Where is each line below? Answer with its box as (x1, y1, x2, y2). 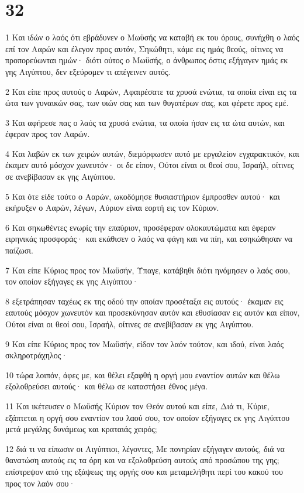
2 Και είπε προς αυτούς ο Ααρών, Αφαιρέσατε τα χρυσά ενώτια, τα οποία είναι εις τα (5, 85, 297, 97)
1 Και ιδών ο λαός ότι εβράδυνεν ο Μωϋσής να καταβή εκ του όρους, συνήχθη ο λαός (5, 31, 299, 43)
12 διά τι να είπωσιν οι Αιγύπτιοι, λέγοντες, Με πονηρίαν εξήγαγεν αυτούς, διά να (5, 442, 285, 454)
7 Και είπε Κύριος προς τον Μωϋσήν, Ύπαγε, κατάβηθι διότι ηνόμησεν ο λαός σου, (5, 263, 291, 276)
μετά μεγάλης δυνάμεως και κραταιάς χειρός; (5, 423, 157, 435)
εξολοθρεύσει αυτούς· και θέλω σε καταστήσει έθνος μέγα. (5, 380, 208, 392)
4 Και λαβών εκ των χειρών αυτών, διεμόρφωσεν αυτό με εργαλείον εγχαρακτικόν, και (5, 147, 299, 159)
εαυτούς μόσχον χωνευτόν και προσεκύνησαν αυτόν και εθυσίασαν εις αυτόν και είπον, (5, 306, 300, 319)
